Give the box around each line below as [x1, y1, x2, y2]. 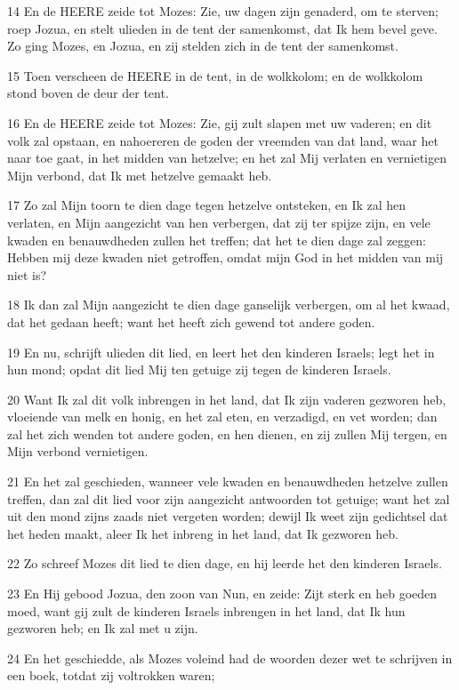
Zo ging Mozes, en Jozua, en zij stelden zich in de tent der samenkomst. [7, 36, 399, 55]
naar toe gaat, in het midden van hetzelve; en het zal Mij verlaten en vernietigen [7, 148, 447, 167]
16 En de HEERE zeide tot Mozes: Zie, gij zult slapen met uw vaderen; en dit [7, 113, 432, 132]
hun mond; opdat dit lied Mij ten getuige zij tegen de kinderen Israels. [7, 360, 391, 379]
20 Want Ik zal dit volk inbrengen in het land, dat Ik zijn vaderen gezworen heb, [7, 389, 447, 408]
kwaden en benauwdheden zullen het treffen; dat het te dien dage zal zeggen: [7, 230, 426, 249]
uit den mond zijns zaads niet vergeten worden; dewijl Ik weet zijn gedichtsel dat [7, 507, 448, 526]
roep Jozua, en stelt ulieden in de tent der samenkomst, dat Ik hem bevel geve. [7, 19, 438, 37]
